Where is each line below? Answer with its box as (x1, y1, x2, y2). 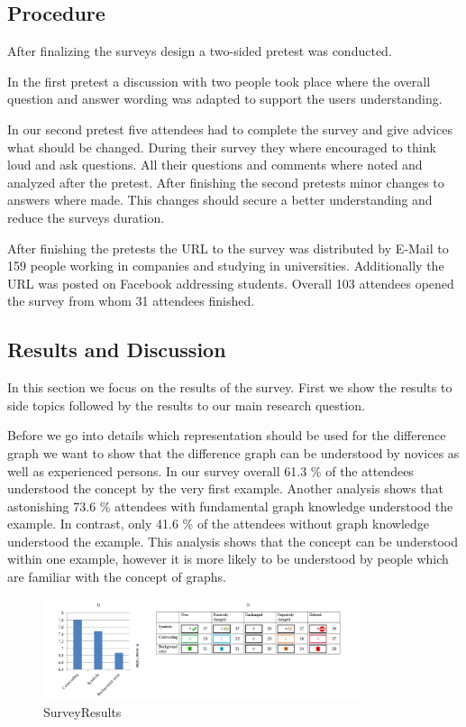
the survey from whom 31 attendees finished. (7, 291, 255, 310)
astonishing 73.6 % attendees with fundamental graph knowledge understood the (7, 496, 453, 515)
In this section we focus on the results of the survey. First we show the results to (7, 378, 452, 397)
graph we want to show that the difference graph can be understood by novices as (7, 443, 460, 462)
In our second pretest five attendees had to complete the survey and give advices (7, 119, 452, 138)
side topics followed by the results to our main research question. (7, 395, 365, 414)
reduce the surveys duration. (7, 207, 165, 226)
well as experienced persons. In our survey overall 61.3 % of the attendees (7, 461, 414, 480)
